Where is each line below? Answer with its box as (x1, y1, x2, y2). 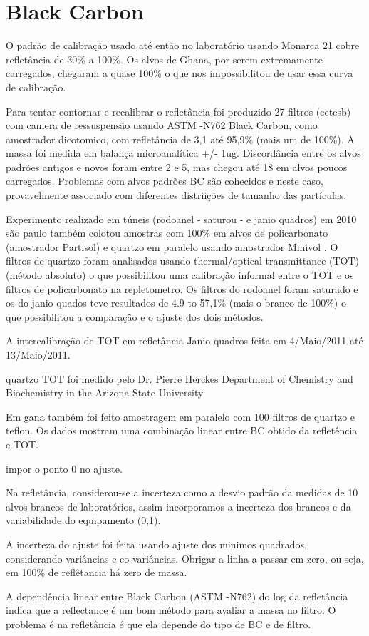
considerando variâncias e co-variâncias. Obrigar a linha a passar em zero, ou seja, (6, 550, 364, 565)
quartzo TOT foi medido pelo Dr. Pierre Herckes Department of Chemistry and (6, 371, 353, 386)
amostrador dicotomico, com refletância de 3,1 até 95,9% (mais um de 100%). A (6, 131, 355, 146)
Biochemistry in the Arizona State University (6, 385, 204, 400)
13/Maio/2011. (6, 347, 71, 361)
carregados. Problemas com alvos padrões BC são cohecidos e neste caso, (6, 173, 323, 188)
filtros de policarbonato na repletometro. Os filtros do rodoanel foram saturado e (6, 281, 358, 296)
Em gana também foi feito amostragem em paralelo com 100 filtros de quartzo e (6, 409, 355, 424)
